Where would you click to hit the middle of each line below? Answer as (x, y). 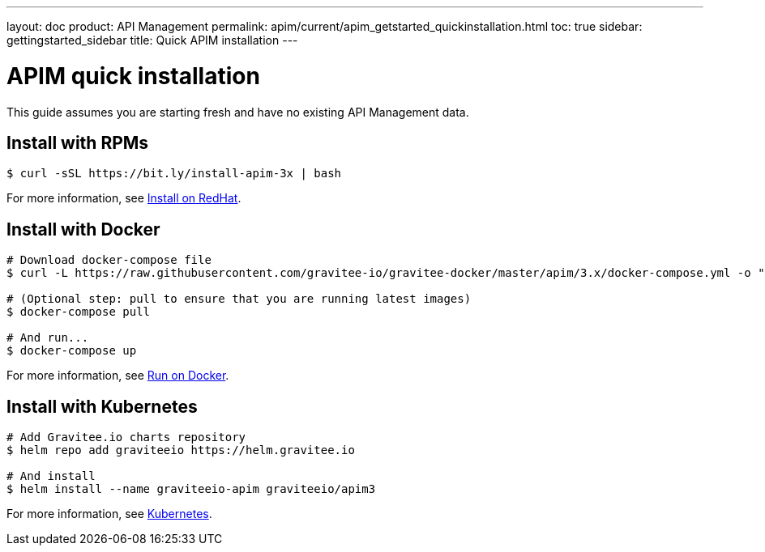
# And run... (48, 338)
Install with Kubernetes (102, 406)
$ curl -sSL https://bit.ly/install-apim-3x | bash (174, 174)
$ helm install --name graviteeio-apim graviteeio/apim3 (191, 489)
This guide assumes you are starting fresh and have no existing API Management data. (238, 112)
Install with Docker (83, 229)
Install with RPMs (78, 142)
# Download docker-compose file (109, 260)
